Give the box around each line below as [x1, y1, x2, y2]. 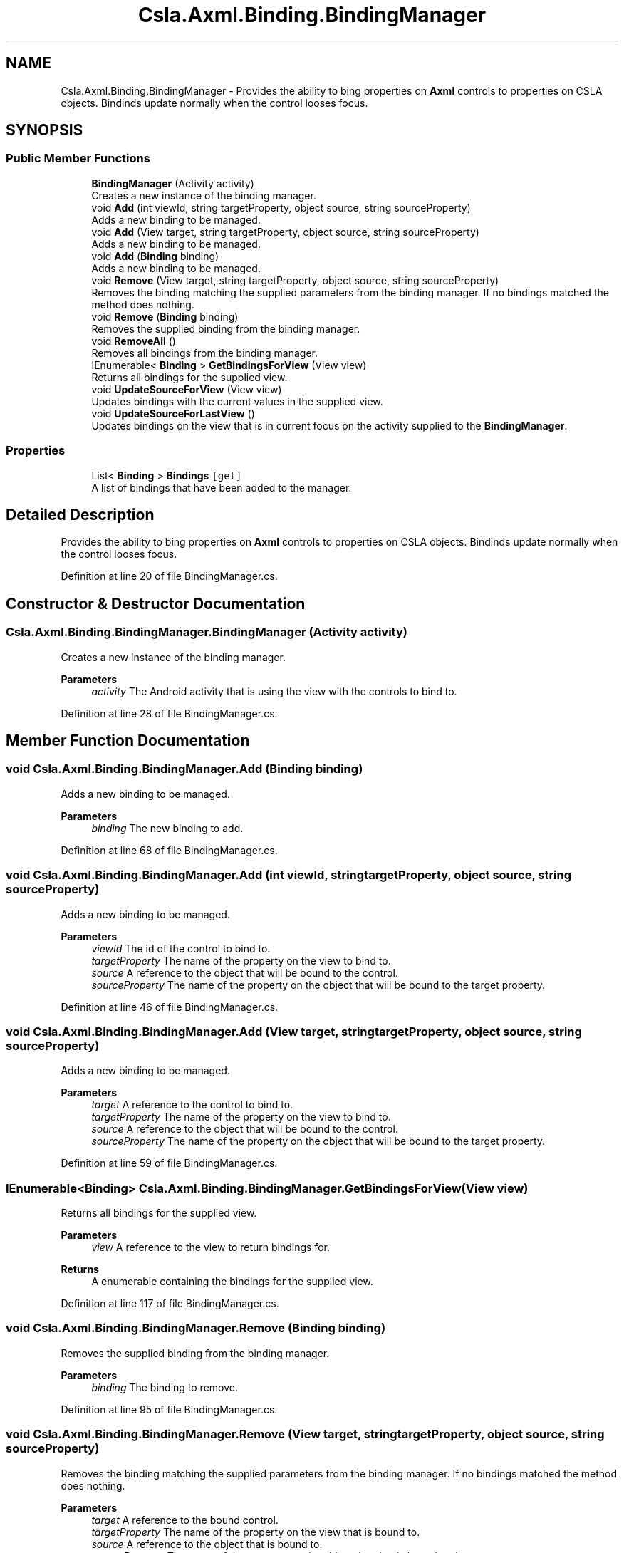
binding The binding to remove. [91, 1381, 238, 1393]
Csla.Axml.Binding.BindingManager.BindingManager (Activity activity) [6, 625, 407, 640]
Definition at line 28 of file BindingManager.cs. [61, 707, 278, 720]
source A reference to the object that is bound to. [91, 1537, 323, 1550]
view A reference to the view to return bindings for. [91, 1241, 330, 1254]
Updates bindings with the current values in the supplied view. [91, 395, 383, 407]
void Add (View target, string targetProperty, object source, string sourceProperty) [91, 225, 479, 238]
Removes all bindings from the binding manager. [91, 346, 318, 359]
